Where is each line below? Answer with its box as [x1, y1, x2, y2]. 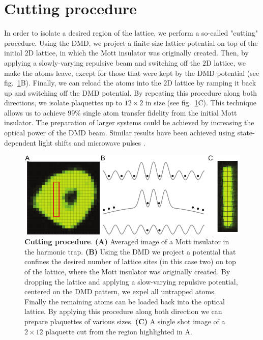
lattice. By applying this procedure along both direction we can [24, 306, 222, 317]
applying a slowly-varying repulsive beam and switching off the [4, 57, 200, 68]
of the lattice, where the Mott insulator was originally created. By [24, 266, 230, 277]
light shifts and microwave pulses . [38, 137, 145, 148]
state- [237, 127, 255, 138]
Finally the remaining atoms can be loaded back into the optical [24, 296, 225, 306]
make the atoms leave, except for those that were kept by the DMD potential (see [4, 67, 259, 78]
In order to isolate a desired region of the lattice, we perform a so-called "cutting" [4, 27, 258, 38]
